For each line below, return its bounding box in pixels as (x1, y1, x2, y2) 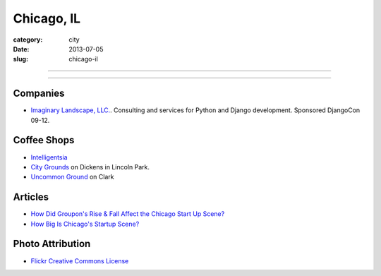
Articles (13, 191, 49, 203)
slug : (13, 55, 28, 64)
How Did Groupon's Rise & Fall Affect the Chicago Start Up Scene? (30, 210, 225, 218)
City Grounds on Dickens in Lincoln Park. (30, 162, 150, 171)
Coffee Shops (13, 134, 75, 146)
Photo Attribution (13, 238, 91, 250)
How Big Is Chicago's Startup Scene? (30, 220, 140, 228)
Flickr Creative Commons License (30, 256, 129, 265)
